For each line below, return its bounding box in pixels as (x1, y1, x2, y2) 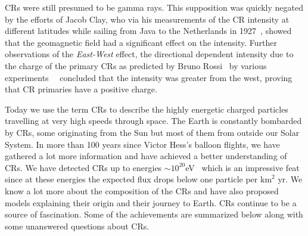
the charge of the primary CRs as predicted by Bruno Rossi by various (5, 59, 267, 72)
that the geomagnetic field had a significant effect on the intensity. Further (5, 36, 277, 48)
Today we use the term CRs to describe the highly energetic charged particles (5, 103, 288, 115)
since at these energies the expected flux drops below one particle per (5, 173, 258, 185)
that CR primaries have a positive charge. (5, 83, 157, 95)
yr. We (278, 173, 303, 185)
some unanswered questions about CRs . (5, 219, 150, 232)
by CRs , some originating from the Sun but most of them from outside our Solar (5, 126, 300, 138)
